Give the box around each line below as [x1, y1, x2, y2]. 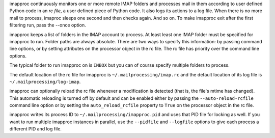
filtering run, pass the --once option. [9, 22, 86, 28]
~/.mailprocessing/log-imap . [9, 78, 81, 85]
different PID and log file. [9, 126, 62, 132]
